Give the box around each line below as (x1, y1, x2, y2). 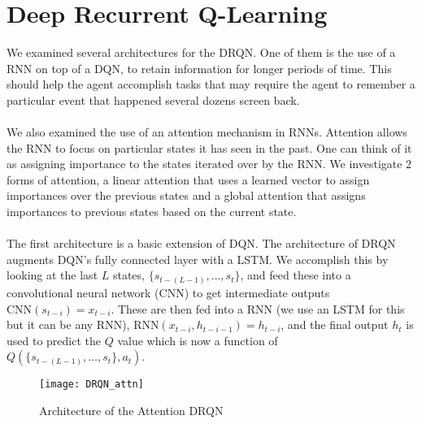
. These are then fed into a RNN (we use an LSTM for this (111, 300, 405, 317)
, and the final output (281, 316, 389, 333)
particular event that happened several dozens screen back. (7, 91, 300, 108)
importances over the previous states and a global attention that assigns (7, 187, 366, 204)
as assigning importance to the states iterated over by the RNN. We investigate (7, 155, 402, 172)
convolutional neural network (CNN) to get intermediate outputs (7, 283, 330, 301)
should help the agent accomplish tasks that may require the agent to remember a (7, 76, 415, 93)
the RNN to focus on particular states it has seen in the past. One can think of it (7, 139, 412, 156)
